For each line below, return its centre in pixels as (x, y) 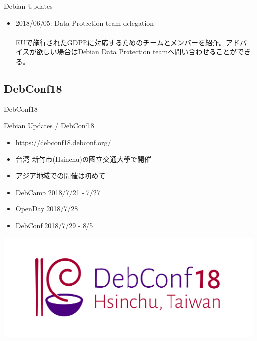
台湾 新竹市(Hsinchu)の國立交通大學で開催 (84, 159)
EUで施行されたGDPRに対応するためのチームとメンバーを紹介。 (121, 42)
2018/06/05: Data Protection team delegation (85, 23)
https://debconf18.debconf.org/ (63, 142)
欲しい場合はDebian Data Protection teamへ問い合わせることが (137, 52)
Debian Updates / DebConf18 (49, 125)
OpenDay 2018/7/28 (47, 209)
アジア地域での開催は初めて (61, 175)
